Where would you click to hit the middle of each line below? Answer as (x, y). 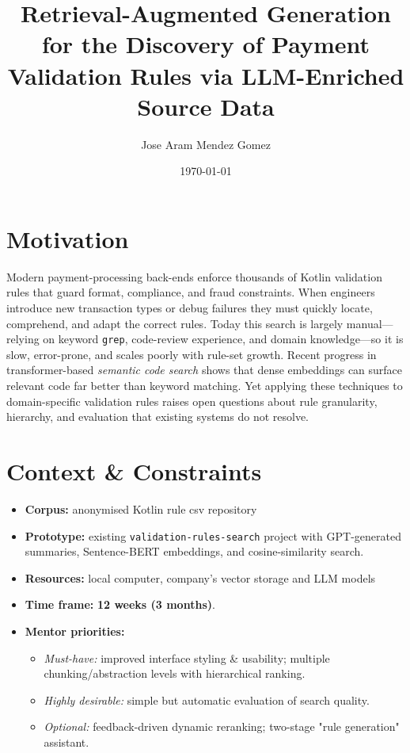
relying (23, 339)
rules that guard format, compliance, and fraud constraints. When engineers (191, 292)
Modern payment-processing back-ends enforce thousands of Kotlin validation (194, 276)
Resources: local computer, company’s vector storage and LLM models (200, 577)
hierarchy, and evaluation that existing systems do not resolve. (158, 417)
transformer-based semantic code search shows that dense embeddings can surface (205, 370)
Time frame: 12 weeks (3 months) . (120, 604)
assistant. (66, 742)
